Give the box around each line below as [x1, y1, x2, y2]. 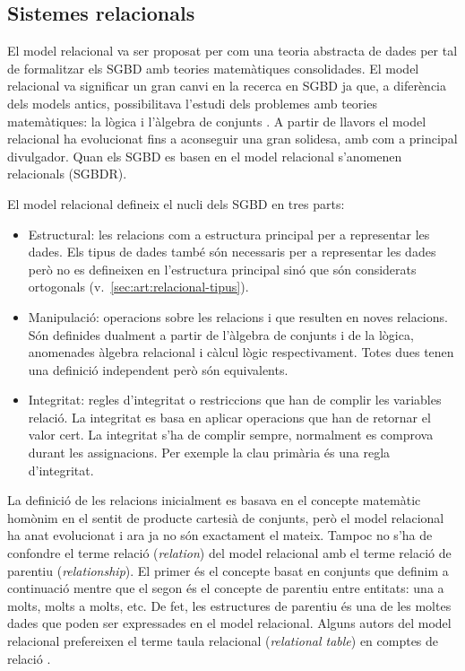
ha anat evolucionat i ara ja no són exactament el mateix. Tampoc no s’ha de [7, 526, 433, 545]
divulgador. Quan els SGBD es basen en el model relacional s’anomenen [7, 146, 402, 165]
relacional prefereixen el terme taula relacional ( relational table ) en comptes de [7, 632, 439, 650]
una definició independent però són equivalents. [28, 360, 288, 379]
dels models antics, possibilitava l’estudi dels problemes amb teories [7, 93, 377, 112]
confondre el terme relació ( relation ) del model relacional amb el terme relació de [7, 544, 452, 562]
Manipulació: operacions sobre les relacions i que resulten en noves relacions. [28, 307, 448, 326]
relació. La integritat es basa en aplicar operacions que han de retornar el [28, 407, 431, 426]
